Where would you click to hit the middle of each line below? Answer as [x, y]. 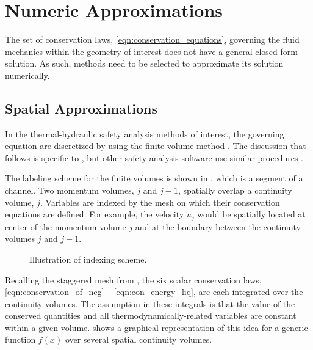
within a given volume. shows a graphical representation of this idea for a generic [156, 327]
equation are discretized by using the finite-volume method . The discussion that [156, 146]
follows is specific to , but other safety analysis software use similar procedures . [154, 157]
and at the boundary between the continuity [218, 226]
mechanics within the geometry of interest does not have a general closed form [151, 51]
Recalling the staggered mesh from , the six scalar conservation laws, [133, 279]
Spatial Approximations [81, 108]
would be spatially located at [251, 214]
